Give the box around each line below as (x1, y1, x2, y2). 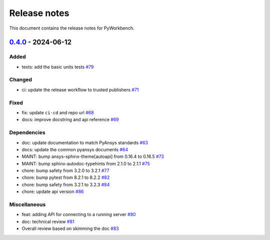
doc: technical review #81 (21, 218, 74, 224)
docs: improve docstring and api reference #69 (21, 117, 119, 123)
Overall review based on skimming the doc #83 (21, 225, 119, 231)
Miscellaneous (9, 201, 46, 208)
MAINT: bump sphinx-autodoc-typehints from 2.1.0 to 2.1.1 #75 (21, 160, 150, 166)
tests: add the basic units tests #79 (21, 64, 94, 70)
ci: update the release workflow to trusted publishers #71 (21, 87, 139, 93)
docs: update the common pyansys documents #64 (21, 146, 128, 152)
